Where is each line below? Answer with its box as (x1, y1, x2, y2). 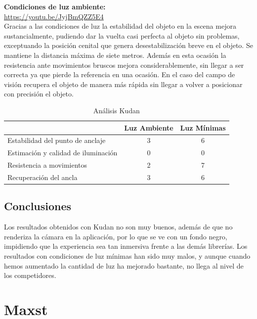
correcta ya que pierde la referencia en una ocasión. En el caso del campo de (4, 69, 235, 80)
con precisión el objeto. (4, 89, 74, 99)
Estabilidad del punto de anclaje (7, 135, 106, 145)
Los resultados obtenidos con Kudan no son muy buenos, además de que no (4, 222, 233, 232)
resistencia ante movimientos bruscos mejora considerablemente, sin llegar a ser (4, 59, 244, 70)
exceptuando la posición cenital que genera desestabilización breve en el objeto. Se (4, 40, 253, 50)
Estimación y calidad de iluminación (7, 147, 118, 158)
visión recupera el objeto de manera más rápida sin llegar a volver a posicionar (4, 79, 243, 89)
